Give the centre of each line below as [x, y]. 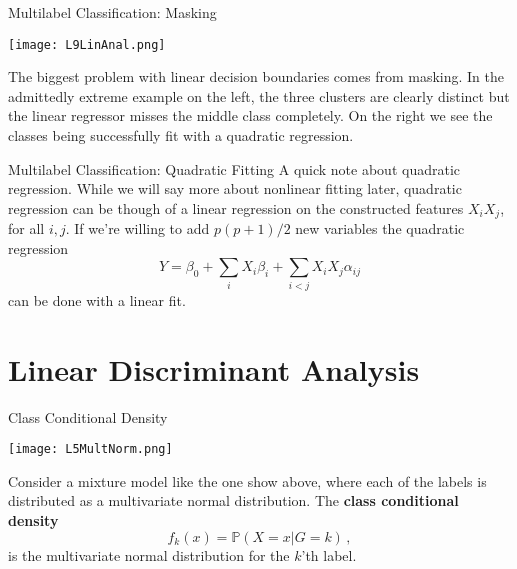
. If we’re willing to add [137, 228]
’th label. [329, 554]
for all [26, 228]
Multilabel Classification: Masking [112, 12]
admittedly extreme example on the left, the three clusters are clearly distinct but [259, 95]
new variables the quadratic [380, 228]
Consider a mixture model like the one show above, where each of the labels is [247, 480]
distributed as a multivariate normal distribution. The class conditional [233, 500]
